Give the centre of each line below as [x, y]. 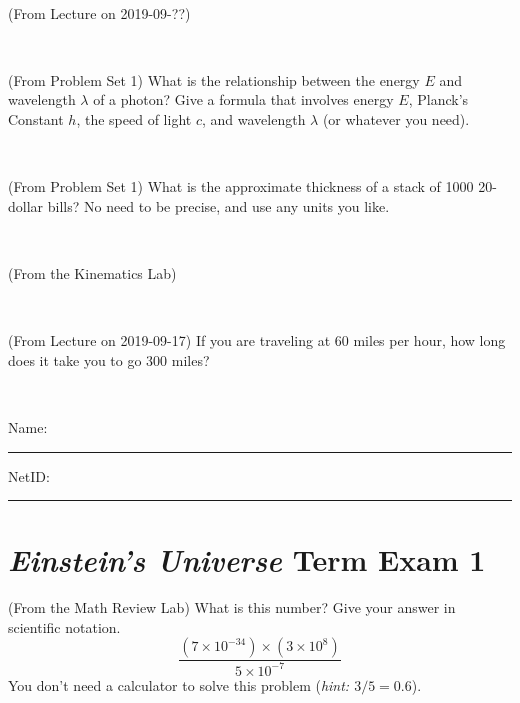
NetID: [29, 475]
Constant [36, 118]
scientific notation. [64, 626]
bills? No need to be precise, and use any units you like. [218, 205]
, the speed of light [134, 118]
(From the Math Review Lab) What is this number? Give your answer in [232, 607]
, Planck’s [438, 99]
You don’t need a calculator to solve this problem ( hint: [179, 684]
